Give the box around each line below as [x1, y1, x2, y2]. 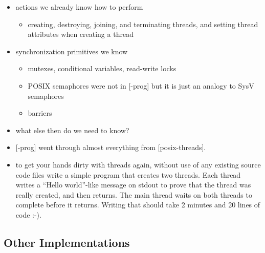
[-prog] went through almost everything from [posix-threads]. [15, 142, 206, 153]
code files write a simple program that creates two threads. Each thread [15, 169, 241, 180]
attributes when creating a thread [28, 29, 134, 39]
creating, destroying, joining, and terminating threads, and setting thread [28, 18, 258, 29]
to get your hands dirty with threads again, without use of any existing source [15, 159, 261, 170]
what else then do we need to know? [15, 124, 129, 135]
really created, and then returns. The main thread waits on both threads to [15, 189, 252, 200]
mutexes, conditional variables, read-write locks [28, 63, 176, 74]
